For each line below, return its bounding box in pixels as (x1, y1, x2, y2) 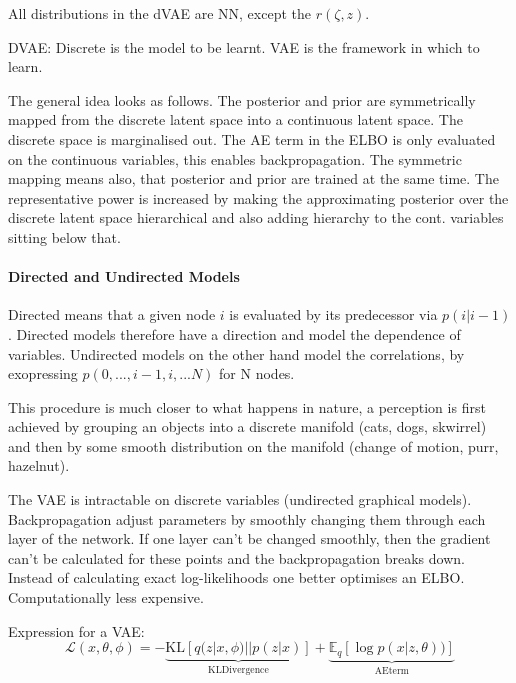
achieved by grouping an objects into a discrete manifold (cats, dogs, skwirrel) (8, 416, 487, 437)
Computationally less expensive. (8, 587, 204, 608)
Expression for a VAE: (8, 620, 145, 641)
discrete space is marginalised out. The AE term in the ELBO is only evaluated (8, 128, 496, 149)
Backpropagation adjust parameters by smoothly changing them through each (8, 508, 486, 529)
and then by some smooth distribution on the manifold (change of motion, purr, (8, 435, 499, 456)
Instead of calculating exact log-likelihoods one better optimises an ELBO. (8, 567, 465, 588)
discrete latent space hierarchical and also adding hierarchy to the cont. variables (8, 207, 504, 228)
